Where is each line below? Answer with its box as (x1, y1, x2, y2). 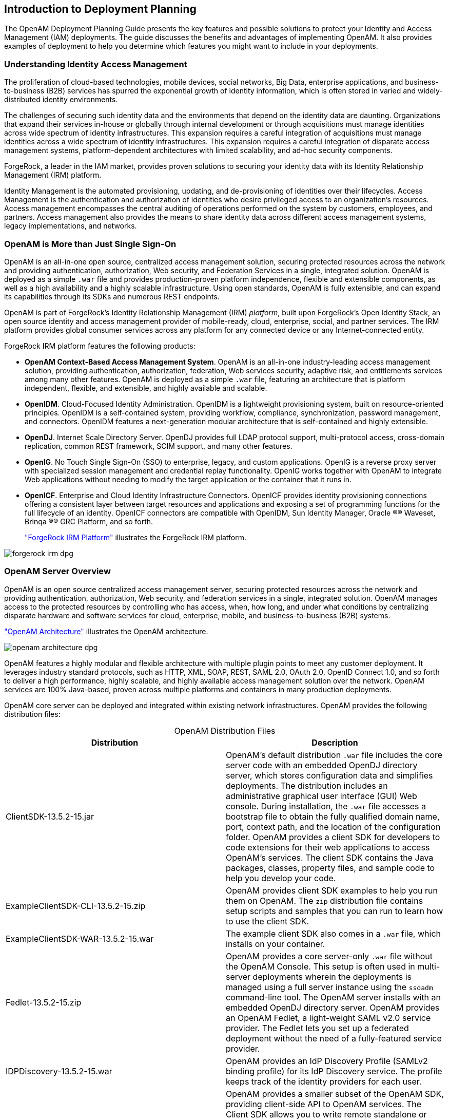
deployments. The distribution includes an (226, 780, 388, 791)
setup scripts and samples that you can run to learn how (226, 905, 443, 916)
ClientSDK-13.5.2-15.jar (6, 811, 94, 822)
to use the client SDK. (226, 916, 309, 926)
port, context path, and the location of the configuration (226, 821, 441, 832)
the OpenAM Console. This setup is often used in (226, 961, 415, 972)
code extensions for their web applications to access (226, 842, 430, 852)
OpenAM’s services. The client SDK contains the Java (226, 852, 434, 863)
